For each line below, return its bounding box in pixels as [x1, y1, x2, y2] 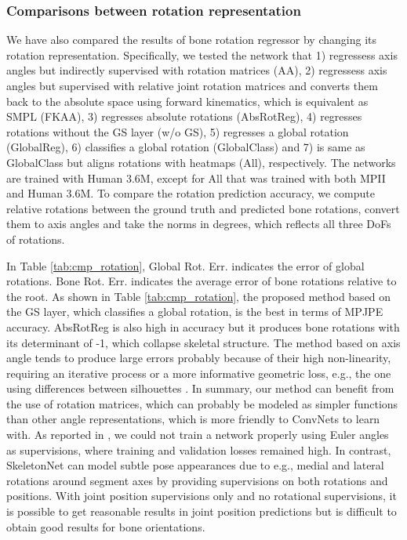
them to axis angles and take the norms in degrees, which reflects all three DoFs [6, 216, 391, 232]
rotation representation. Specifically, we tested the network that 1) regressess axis [6, 46, 398, 63]
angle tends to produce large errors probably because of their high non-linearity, [6, 350, 391, 366]
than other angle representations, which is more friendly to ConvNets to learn [6, 411, 380, 427]
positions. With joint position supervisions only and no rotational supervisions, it [6, 487, 397, 504]
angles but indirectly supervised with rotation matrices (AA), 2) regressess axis [6, 62, 387, 78]
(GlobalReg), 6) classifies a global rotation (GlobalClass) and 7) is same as [6, 139, 365, 155]
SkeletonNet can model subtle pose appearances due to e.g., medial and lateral [6, 457, 384, 473]
